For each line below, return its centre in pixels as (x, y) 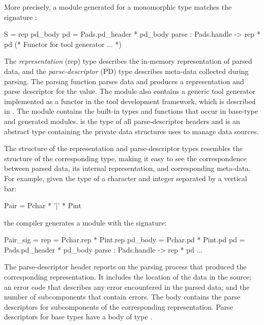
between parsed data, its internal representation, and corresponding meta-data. (127, 168)
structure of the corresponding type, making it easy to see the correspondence (125, 158)
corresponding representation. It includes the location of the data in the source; (128, 277)
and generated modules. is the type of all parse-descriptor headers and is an (122, 121)
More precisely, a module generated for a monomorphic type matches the (118, 7)
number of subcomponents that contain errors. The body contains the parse (122, 297)
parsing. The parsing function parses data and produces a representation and (124, 81)
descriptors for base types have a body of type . (78, 317)
